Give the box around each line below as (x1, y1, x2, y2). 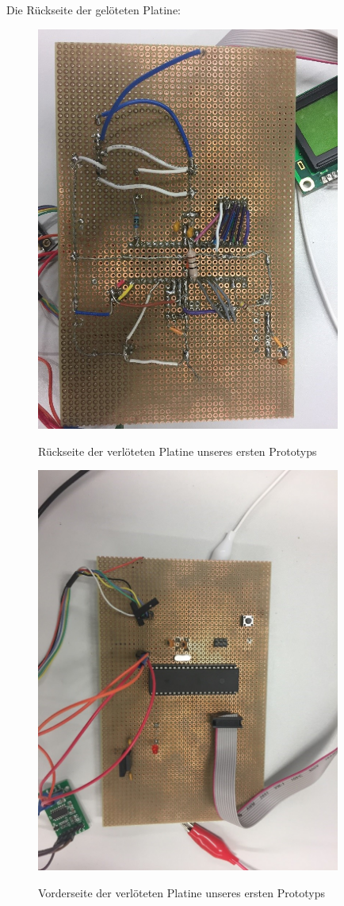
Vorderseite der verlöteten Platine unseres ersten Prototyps (38, 884, 325, 900)
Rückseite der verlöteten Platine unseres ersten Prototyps (38, 442, 317, 459)
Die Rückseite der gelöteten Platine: (6, 2, 182, 17)
